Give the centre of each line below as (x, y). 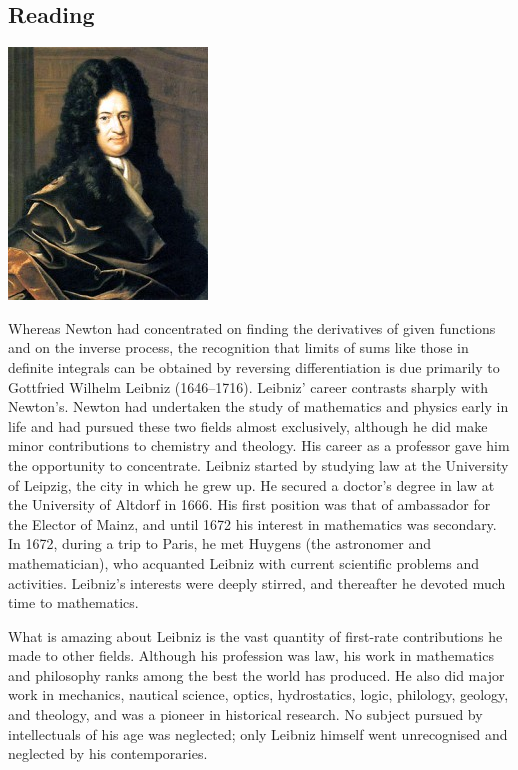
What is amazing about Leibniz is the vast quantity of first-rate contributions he (255, 635)
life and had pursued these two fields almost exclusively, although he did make (248, 425)
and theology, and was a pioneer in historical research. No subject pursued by (245, 714)
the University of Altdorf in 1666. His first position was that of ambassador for (249, 504)
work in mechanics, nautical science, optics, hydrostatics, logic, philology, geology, (258, 694)
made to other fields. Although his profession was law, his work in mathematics (251, 655)
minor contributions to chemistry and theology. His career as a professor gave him (259, 445)
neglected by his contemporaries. (108, 753)
